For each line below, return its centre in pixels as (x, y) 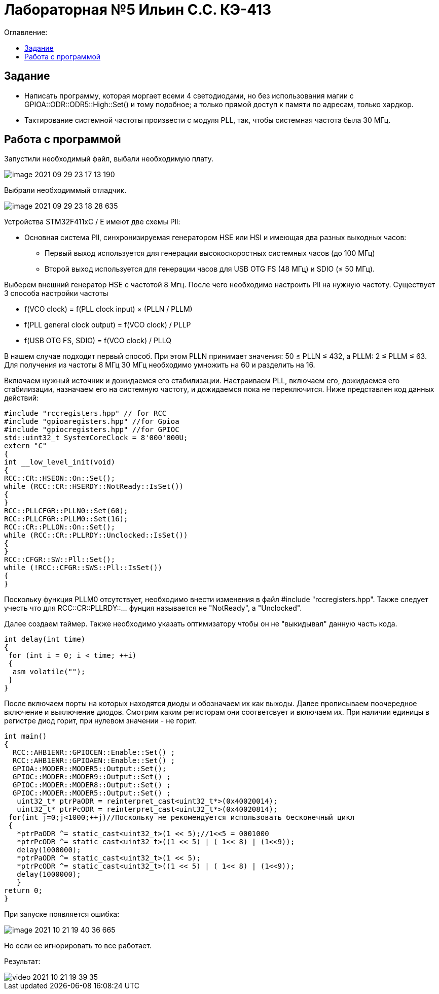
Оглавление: (26, 32)
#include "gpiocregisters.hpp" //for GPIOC (92, 430)
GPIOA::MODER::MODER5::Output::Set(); (89, 769)
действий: (22, 398)
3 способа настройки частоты (56, 293)
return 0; (23, 891)
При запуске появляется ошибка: (62, 914)
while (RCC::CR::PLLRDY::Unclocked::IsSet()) (96, 535)
